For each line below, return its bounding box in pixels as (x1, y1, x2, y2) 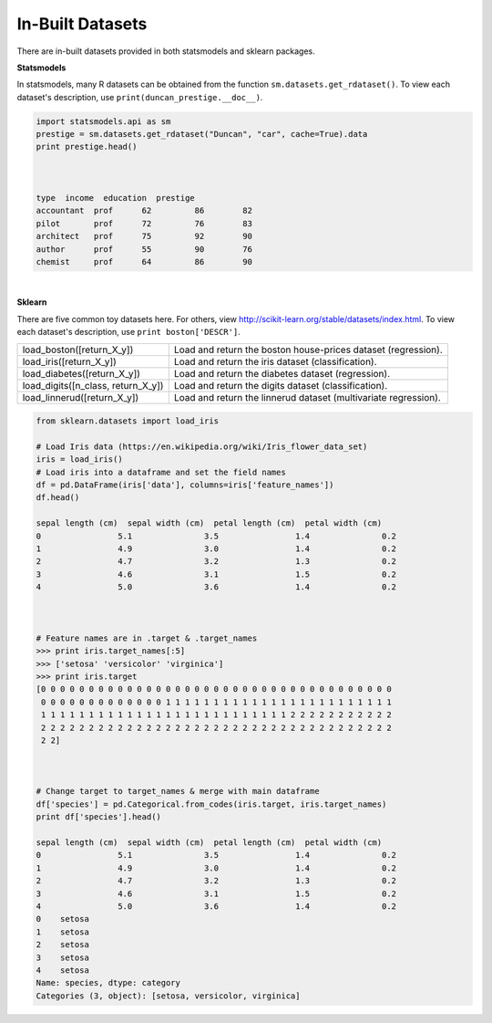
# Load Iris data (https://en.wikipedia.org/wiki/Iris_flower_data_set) (36, 441, 368, 452)
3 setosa (36, 952, 90, 963)
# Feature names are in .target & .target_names (36, 632, 258, 643)
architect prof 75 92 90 (36, 231, 252, 242)
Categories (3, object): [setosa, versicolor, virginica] (36, 990, 301, 1001)
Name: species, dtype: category (36, 977, 181, 988)
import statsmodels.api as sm (36, 116, 171, 127)
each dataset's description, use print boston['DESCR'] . (16, 327, 241, 338)
